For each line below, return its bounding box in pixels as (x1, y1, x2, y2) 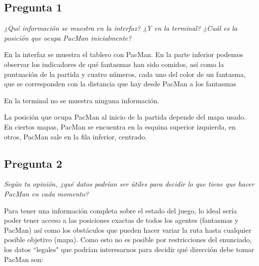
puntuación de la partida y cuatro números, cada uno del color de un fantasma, (4, 68, 246, 79)
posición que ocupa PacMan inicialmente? (4, 32, 132, 43)
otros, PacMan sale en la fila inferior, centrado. (4, 131, 147, 141)
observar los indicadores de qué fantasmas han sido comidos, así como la (4, 59, 224, 69)
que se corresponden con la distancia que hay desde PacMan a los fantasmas (4, 78, 237, 89)
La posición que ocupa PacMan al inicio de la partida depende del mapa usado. (4, 112, 246, 122)
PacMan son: (4, 254, 43, 264)
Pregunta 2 (4, 155, 63, 171)
